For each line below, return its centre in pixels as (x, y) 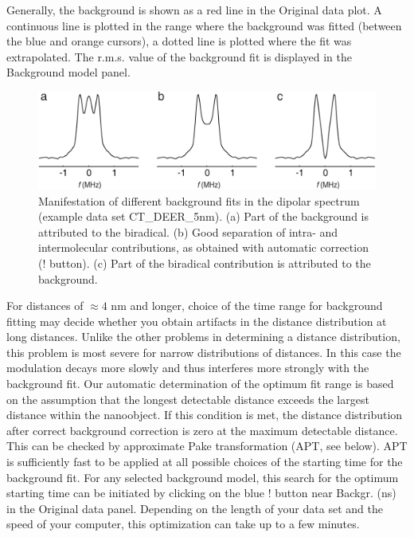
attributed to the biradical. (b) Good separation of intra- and (188, 231)
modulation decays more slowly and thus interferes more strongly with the (188, 368)
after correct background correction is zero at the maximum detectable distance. (202, 430)
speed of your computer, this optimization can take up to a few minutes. (183, 524)
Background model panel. (68, 72)
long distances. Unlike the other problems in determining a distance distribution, (203, 337)
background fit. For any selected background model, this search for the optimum (203, 477)
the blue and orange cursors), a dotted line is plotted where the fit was (179, 41)
